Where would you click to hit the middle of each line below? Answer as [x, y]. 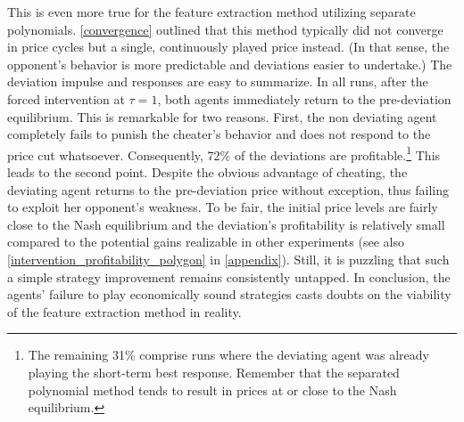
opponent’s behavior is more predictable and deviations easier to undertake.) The [230, 64]
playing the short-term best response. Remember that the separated [214, 372]
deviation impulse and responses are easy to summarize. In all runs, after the [218, 81]
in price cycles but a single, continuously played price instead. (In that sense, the [228, 47]
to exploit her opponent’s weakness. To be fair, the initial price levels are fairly [223, 207]
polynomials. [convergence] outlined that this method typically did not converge [225, 29]
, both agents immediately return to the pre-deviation [304, 98]
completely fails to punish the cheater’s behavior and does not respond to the [219, 134]
